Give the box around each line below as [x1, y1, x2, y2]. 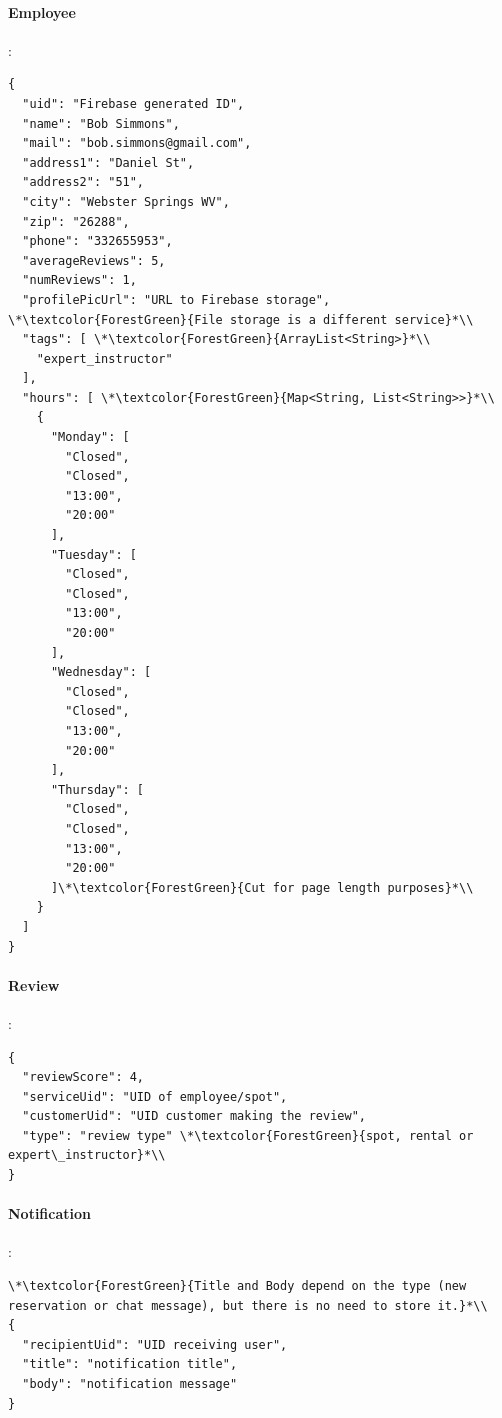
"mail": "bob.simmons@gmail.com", [22, 136, 252, 151]
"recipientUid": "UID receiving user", [22, 1337, 288, 1352]
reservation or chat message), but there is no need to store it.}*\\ [8, 1298, 488, 1313]
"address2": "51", [22, 175, 145, 190]
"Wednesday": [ [50, 665, 152, 680]
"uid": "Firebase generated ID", [22, 96, 245, 111]
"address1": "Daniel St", [22, 155, 195, 170]
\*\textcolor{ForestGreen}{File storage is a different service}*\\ [8, 312, 474, 327]
